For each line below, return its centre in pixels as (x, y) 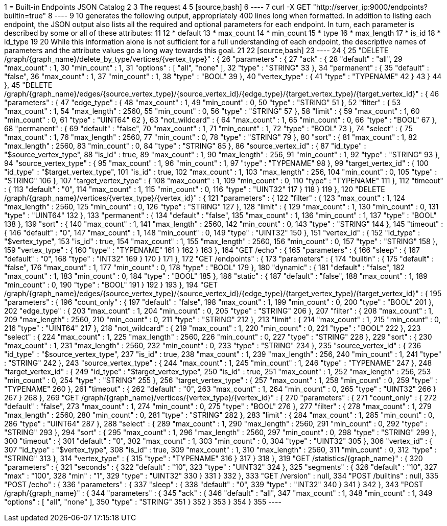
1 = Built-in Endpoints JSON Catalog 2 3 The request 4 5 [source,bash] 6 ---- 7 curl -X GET (158, 7)
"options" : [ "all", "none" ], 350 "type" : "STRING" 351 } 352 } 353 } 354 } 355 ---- (143, 502)
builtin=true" (25, 16)
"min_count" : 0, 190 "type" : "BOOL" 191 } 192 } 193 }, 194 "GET (111, 285)
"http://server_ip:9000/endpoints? (370, 7)
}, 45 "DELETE (28, 85)
